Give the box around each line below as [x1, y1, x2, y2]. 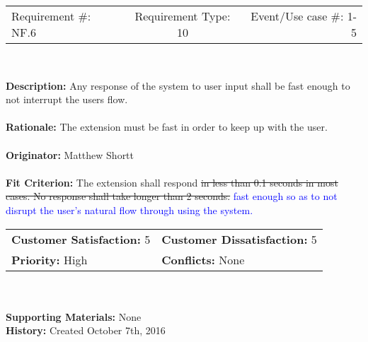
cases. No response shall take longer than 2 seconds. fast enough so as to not [6, 189, 338, 204]
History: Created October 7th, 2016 [6, 323, 166, 338]
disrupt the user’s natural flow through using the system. [6, 202, 253, 217]
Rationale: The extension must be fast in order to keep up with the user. [6, 119, 328, 134]
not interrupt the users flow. [6, 92, 128, 107]
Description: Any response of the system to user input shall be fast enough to [6, 78, 350, 93]
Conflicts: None [161, 251, 245, 268]
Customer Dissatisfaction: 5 [161, 230, 317, 247]
